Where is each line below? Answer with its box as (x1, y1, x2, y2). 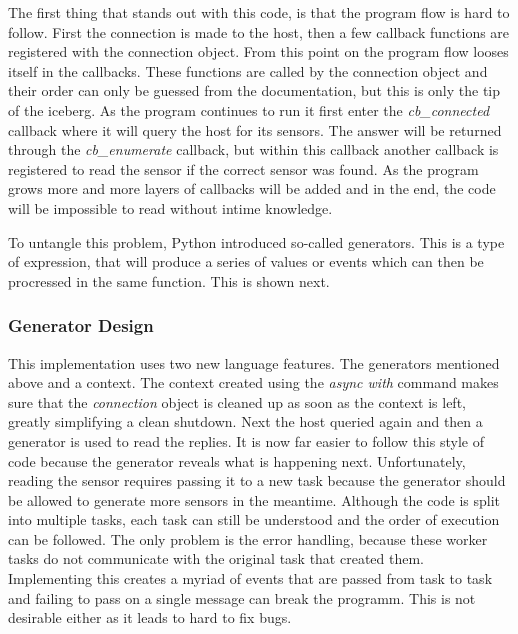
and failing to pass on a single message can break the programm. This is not (8, 587, 476, 608)
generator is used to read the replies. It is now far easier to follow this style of (8, 430, 484, 451)
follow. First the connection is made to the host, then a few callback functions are (8, 21, 510, 42)
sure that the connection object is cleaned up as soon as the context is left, (8, 391, 466, 412)
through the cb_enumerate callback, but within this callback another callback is (8, 139, 499, 160)
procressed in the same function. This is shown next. (8, 270, 330, 291)
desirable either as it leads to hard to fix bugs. (8, 607, 292, 628)
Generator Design (8, 313, 154, 338)
